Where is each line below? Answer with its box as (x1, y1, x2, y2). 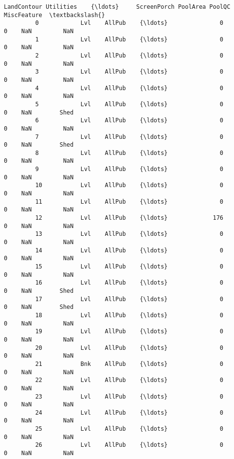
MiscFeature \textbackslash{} (4, 11, 105, 19)
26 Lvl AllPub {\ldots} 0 (35, 441, 224, 449)
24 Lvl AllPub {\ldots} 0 (35, 409, 224, 416)
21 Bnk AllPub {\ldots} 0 (35, 360, 224, 367)
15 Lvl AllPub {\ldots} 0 (35, 263, 224, 270)
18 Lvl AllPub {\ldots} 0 (35, 311, 224, 319)
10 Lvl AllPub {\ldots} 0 (35, 182, 224, 189)
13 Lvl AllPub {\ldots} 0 (35, 230, 224, 238)
